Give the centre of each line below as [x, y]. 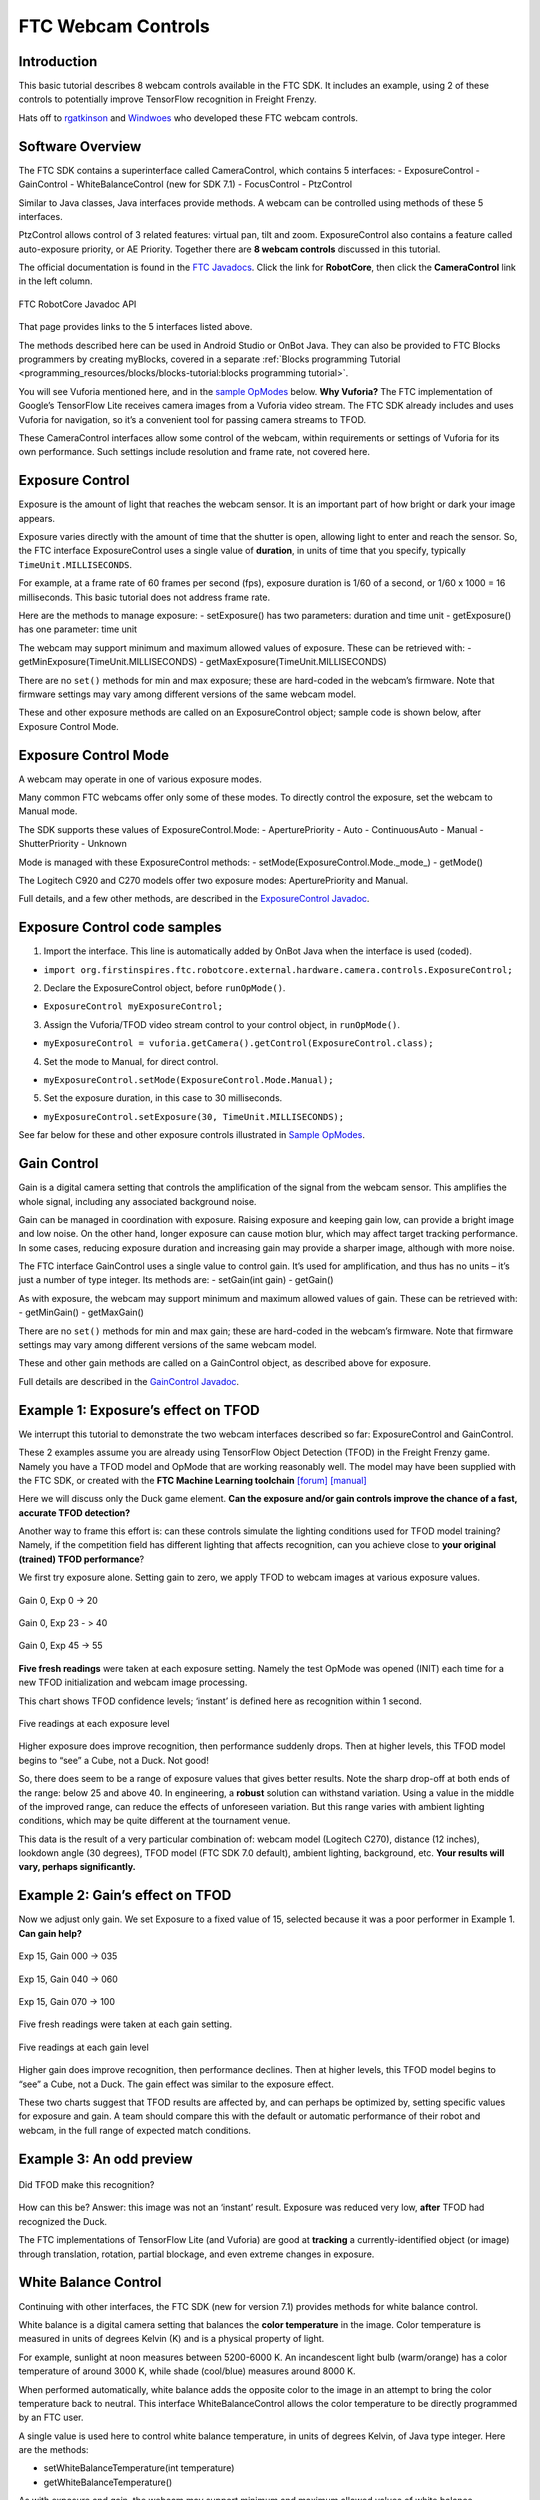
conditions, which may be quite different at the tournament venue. [154, 1821]
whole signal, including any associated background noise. [137, 1201]
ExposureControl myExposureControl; [133, 1006]
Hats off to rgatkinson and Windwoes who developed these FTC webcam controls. [188, 117]
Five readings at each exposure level [94, 1723]
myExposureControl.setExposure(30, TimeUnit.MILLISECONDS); [194, 1116]
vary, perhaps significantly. [77, 1867]
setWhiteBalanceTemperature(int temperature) [139, 2468]
